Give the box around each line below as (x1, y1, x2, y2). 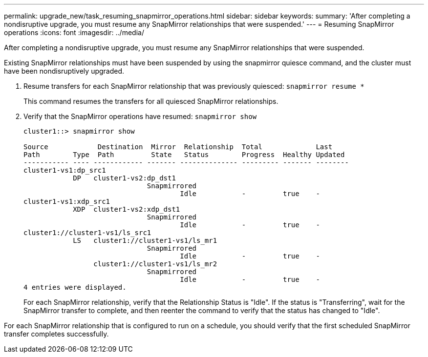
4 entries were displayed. (23, 283, 127, 291)
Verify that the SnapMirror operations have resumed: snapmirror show (23, 112, 257, 120)
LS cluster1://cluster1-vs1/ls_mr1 (73, 237, 217, 244)
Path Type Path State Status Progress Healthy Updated (23, 151, 345, 159)
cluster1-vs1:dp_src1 (23, 166, 106, 174)
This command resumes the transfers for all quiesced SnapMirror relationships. (23, 97, 278, 105)
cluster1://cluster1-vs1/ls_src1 (23, 229, 151, 237)
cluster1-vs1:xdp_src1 (23, 198, 110, 205)
